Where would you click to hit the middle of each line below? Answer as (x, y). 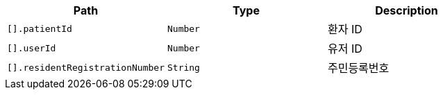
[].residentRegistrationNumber (86, 67)
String (183, 67)
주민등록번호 (358, 68)
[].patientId (40, 28)
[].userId (32, 48)
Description (407, 10)
